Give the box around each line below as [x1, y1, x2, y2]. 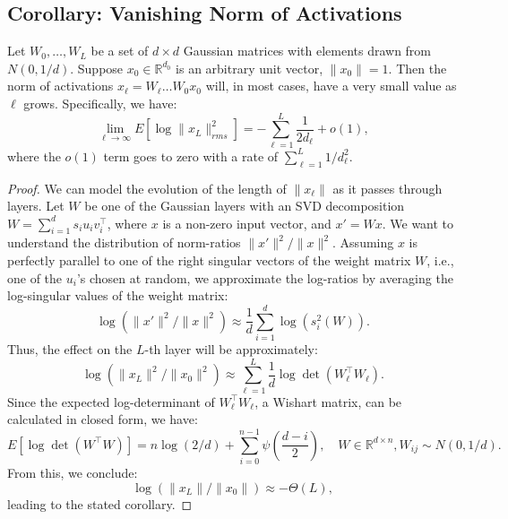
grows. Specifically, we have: [23, 93, 177, 112]
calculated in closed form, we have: [7, 410, 198, 428]
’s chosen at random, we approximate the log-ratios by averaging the [76, 268, 453, 287]
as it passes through [332, 178, 443, 197]
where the [7, 146, 61, 165]
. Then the [388, 58, 447, 77]
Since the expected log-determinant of [7, 392, 215, 411]
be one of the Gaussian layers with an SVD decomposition [84, 196, 405, 215]
